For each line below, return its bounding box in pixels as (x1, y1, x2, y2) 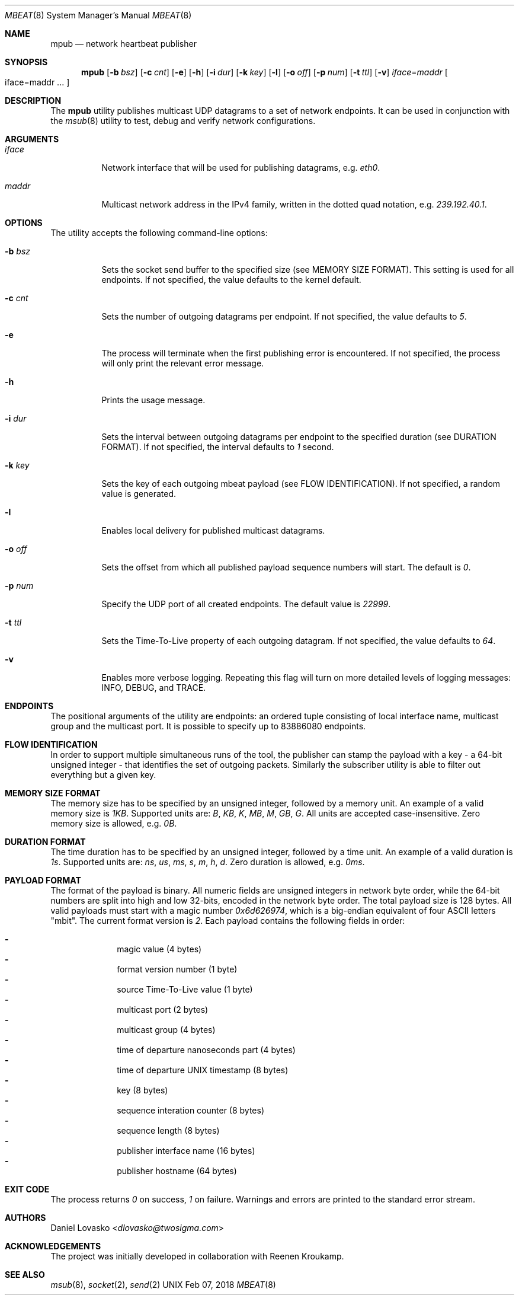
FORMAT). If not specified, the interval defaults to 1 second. (101, 442, 334, 452)
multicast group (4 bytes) (117, 1025, 216, 1035)
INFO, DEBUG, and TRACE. (101, 682, 206, 693)
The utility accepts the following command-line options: (50, 228, 268, 238)
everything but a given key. (50, 770, 156, 780)
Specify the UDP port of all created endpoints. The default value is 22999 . (101, 599, 391, 609)
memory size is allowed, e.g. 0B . (50, 818, 177, 828)
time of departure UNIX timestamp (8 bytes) (117, 1065, 289, 1075)
